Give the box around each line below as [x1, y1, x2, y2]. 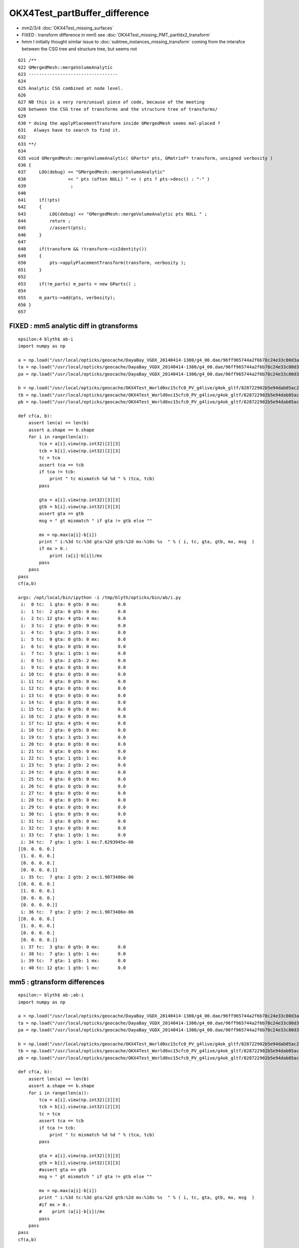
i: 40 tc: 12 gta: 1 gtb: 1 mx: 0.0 [20, 965, 126, 970]
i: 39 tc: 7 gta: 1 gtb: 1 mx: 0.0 [20, 958, 126, 963]
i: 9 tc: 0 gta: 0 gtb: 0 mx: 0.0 [20, 664, 126, 670]
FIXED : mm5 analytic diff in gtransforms [9, 321, 138, 330]
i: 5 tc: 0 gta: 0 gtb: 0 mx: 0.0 [20, 636, 126, 642]
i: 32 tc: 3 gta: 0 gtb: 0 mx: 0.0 [20, 825, 126, 831]
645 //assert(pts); [18, 225, 87, 231]
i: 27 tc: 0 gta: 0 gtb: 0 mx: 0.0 [20, 790, 126, 796]
